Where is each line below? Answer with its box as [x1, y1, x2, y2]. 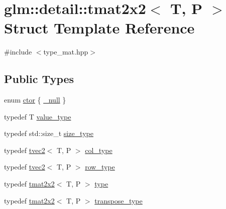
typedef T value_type [4, 111, 71, 121]
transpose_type [94, 195, 143, 205]
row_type [85, 161, 115, 172]
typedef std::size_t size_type [4, 128, 93, 138]
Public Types [4, 71, 74, 86]
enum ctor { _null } [4, 94, 66, 105]
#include [4, 46, 32, 57]
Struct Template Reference [4, 17, 195, 38]
